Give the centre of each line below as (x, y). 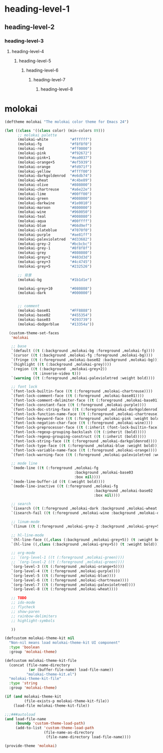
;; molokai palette (37, 135)
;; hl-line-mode (27, 535)
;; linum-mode (25, 522)
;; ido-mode (23, 602)
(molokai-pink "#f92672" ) (54, 153)
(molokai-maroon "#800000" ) (54, 207)
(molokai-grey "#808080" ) (54, 253)
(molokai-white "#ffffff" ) (54, 140)
